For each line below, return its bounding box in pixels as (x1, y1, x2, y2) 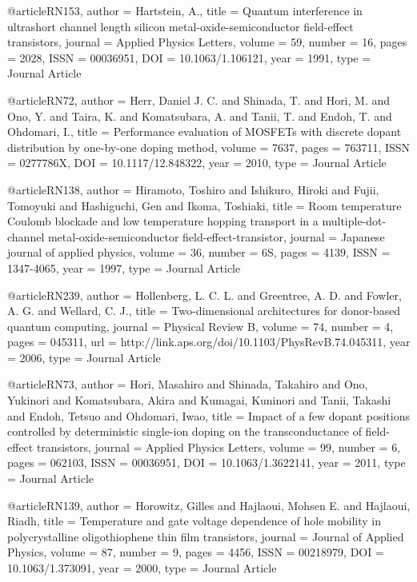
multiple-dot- (322, 213, 387, 229)
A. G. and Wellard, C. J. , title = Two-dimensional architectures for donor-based (7, 302, 401, 319)
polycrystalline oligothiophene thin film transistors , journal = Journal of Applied (7, 528, 404, 544)
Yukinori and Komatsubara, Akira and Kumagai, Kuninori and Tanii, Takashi (7, 392, 391, 409)
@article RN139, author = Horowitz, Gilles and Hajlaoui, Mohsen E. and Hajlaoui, (7, 496, 411, 513)
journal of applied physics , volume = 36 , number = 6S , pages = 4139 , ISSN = (7, 244, 391, 261)
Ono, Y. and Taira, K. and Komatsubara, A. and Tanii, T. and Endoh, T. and (7, 107, 392, 124)
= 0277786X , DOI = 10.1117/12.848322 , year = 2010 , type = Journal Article (7, 154, 387, 171)
